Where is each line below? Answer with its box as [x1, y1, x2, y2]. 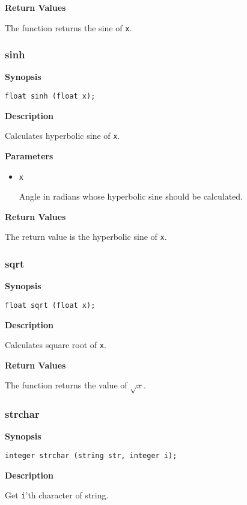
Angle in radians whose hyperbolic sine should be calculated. [19, 190, 243, 203]
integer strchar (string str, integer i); [5, 451, 177, 460]
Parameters [5, 149, 53, 162]
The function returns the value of [5, 379, 127, 391]
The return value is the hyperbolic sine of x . [5, 230, 167, 243]
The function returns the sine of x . [5, 21, 132, 34]
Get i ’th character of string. [5, 489, 109, 501]
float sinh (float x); [5, 92, 96, 101]
